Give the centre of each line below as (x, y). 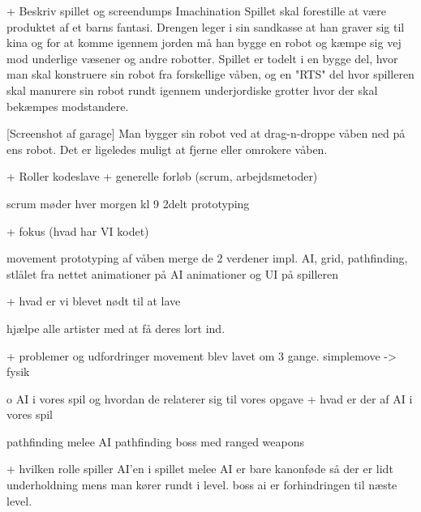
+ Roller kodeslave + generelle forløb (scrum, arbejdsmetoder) (162, 176)
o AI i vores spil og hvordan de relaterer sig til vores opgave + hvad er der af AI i (210, 398)
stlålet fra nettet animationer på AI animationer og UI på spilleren (173, 273)
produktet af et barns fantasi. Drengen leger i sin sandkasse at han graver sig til (206, 26)
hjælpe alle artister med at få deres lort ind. (116, 328)
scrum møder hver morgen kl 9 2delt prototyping (128, 203)
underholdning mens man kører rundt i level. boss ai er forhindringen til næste (202, 485)
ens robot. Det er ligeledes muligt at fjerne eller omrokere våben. (167, 149)
